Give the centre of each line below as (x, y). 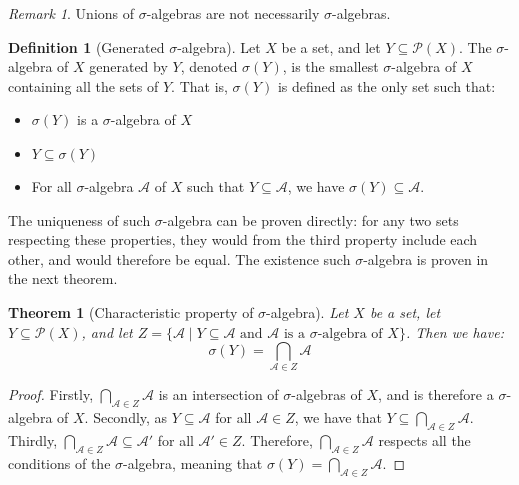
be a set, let (405, 311)
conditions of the (59, 462)
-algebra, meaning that (193, 462)
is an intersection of (218, 394)
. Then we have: (454, 331)
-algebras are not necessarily (233, 13)
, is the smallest (330, 66)
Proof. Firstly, (51, 394)
